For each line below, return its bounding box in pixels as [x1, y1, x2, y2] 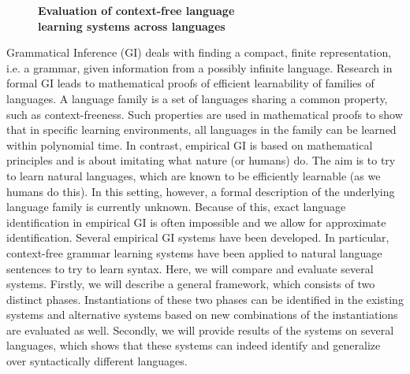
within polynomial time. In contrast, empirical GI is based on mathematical [6, 136, 373, 153]
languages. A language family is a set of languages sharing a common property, [6, 90, 388, 106]
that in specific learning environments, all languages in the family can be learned [6, 121, 397, 138]
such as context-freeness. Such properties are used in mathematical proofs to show [6, 106, 403, 122]
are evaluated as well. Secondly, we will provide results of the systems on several [6, 321, 394, 338]
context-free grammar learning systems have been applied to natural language [6, 244, 382, 261]
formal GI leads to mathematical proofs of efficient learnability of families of [6, 75, 375, 91]
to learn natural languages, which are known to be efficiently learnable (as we [6, 167, 381, 183]
